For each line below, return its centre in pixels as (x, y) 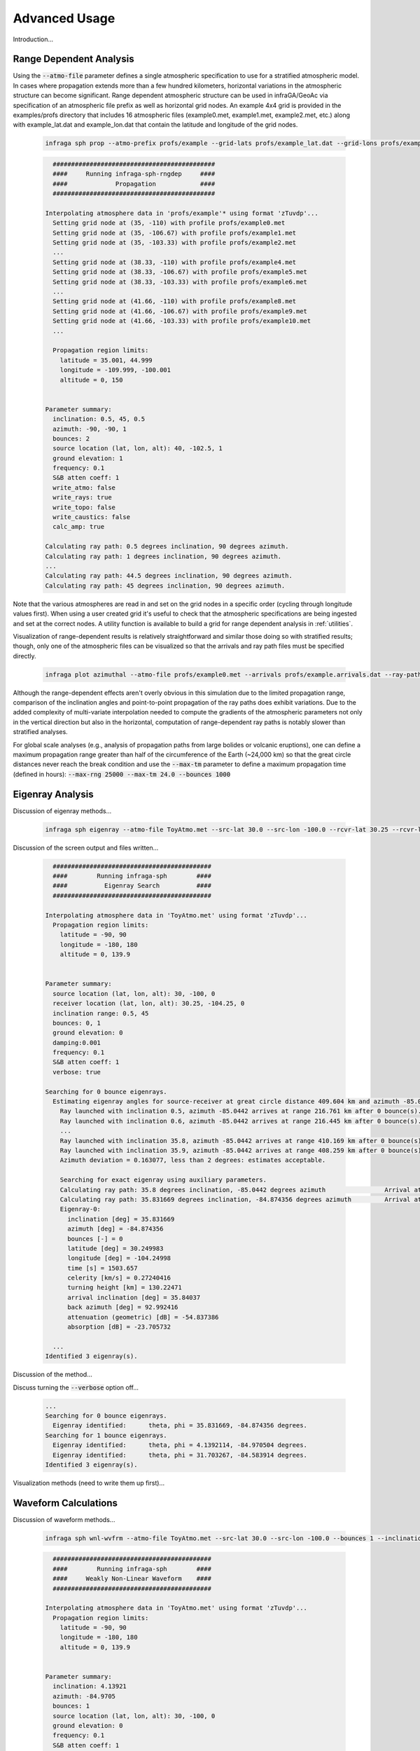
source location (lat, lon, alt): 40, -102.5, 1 (138, 449)
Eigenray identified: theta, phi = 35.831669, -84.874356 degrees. (180, 1426)
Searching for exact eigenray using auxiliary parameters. (163, 1180)
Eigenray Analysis (53, 794)
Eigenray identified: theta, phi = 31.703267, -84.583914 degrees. (180, 1455)
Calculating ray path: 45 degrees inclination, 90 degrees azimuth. (165, 586)
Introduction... (33, 39)
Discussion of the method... (52, 1375)
